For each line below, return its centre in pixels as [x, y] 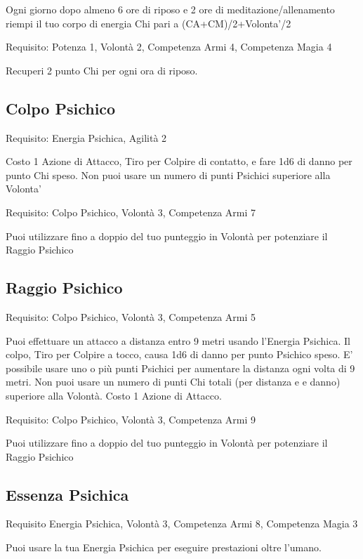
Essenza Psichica [67, 494]
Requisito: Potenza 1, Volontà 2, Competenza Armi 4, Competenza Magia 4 [169, 47]
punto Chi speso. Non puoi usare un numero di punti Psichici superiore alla [168, 175]
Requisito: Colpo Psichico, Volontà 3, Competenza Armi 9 [131, 419]
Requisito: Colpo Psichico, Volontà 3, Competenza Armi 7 [131, 212]
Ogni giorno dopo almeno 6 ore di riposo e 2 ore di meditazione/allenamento [170, 9]
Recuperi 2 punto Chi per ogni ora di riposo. [102, 70]
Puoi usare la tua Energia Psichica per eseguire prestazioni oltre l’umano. [164, 547]
